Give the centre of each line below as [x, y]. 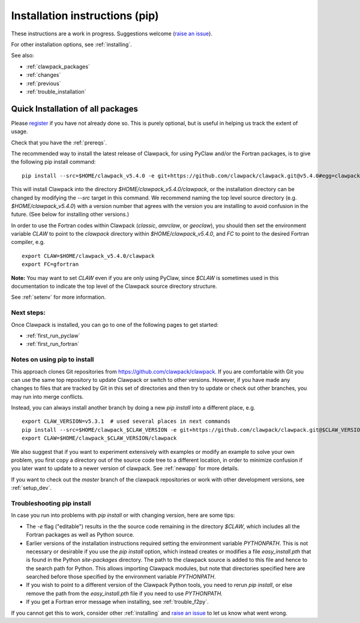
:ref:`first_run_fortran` [52, 344]
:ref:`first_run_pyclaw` [53, 335]
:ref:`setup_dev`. [31, 488]
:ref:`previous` [43, 83]
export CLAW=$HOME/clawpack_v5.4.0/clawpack [88, 256]
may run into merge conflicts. [47, 396]
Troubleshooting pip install [51, 503]
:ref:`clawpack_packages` [58, 67]
